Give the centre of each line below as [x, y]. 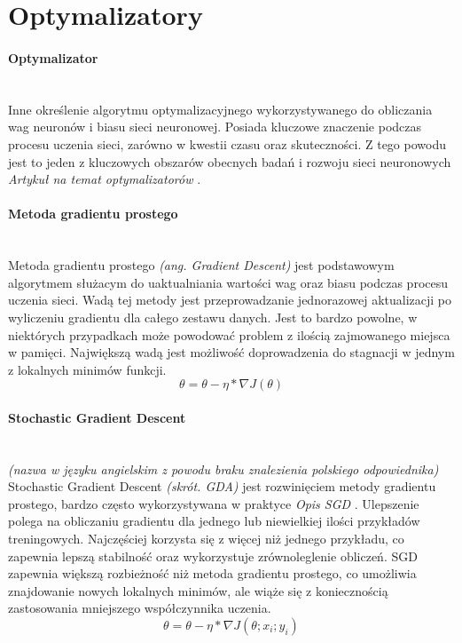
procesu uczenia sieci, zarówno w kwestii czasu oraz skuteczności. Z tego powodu [227, 143]
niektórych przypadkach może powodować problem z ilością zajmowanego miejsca [229, 334]
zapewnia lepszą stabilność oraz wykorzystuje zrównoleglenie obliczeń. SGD [213, 556]
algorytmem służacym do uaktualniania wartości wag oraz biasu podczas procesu [228, 282]
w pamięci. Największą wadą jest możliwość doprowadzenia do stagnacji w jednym [231, 352]
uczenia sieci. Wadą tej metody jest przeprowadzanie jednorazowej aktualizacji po [230, 300]
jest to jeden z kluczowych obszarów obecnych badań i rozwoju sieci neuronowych [230, 161]
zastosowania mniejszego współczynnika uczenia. [140, 608]
